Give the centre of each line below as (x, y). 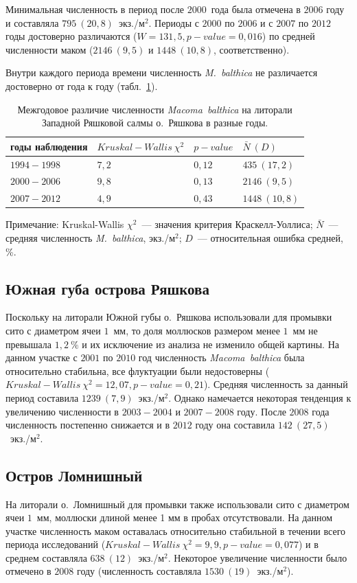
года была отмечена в (256, 9)
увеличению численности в (62, 411)
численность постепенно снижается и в (88, 425)
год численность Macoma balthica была (221, 357)
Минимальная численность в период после (95, 9)
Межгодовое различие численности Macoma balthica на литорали (155, 109)
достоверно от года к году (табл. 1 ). (82, 85)
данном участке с (42, 357)
